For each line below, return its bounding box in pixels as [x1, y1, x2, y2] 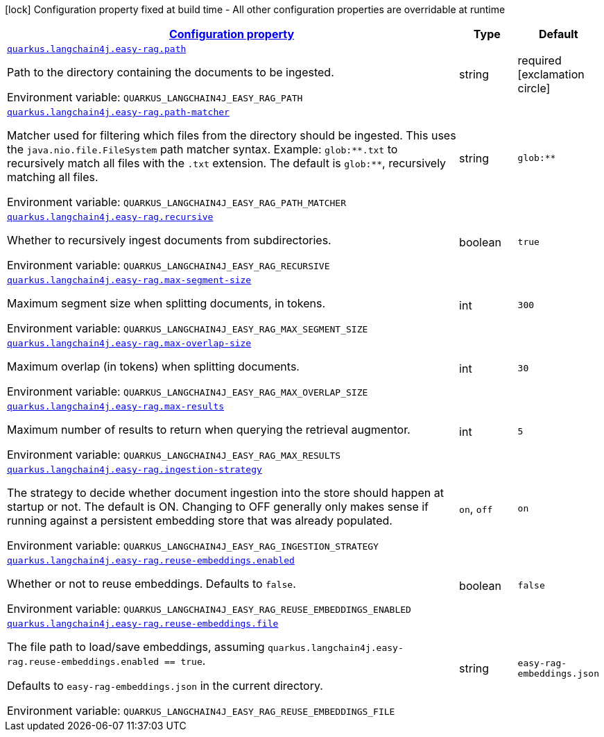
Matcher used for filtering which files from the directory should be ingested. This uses [7, 128, 456, 142]
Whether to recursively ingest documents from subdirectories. [7, 233, 331, 247]
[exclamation [517, 67, 585, 81]
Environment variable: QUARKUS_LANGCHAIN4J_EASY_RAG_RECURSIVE [7, 258, 330, 272]
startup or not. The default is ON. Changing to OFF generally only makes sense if [7, 500, 429, 514]
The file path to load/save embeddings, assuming [7, 640, 265, 654]
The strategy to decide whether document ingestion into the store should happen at [7, 486, 444, 500]
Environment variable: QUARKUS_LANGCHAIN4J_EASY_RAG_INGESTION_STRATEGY [7, 539, 379, 552]
